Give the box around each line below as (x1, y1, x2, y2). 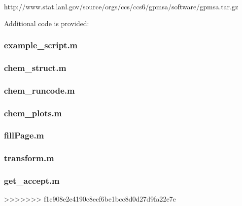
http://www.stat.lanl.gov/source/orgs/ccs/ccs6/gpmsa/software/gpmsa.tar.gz (4, 1, 239, 11)
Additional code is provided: (4, 18, 89, 28)
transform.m (4, 152, 54, 164)
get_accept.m (4, 174, 60, 187)
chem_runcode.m (4, 84, 75, 96)
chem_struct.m (4, 61, 67, 73)
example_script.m (4, 39, 78, 51)
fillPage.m (4, 129, 44, 141)
